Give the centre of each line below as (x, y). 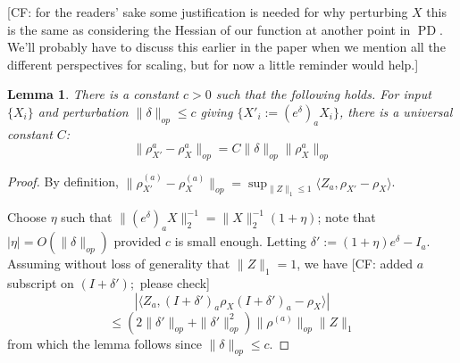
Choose (27, 217)
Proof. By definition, (63, 181)
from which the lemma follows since (105, 343)
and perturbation (83, 111)
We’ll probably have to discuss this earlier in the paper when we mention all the (226, 47)
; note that (347, 217)
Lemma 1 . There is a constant (93, 94)
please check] (175, 282)
